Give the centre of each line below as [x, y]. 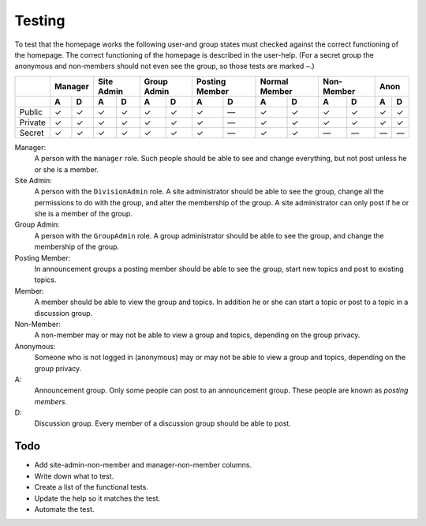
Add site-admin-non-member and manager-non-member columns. [143, 465]
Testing [40, 21]
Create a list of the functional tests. [92, 487]
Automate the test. [64, 509]
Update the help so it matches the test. [97, 498]
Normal [274, 81]
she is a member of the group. [84, 214]
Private [33, 122]
